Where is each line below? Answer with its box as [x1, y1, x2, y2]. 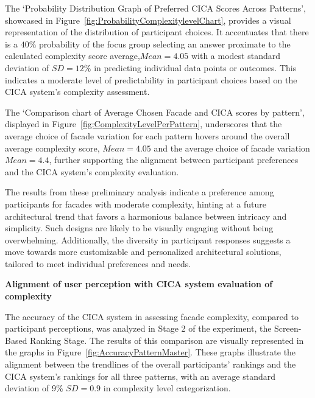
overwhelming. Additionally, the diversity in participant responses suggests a [5, 233, 291, 246]
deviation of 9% [5, 382, 63, 394]
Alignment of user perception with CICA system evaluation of [5, 278, 273, 290]
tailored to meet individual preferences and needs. [5, 257, 191, 270]
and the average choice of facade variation [154, 141, 310, 154]
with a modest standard [191, 49, 280, 62]
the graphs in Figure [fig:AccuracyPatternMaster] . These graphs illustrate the [5, 346, 296, 358]
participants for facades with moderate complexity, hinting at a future [5, 197, 266, 210]
